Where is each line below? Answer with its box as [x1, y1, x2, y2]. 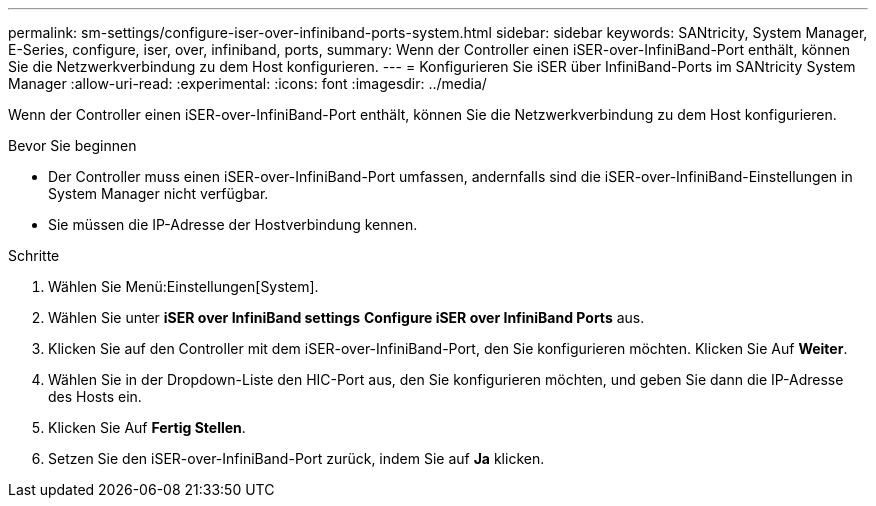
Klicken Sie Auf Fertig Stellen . [48, 419, 246, 436]
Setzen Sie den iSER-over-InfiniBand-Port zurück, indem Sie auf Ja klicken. [48, 450, 545, 467]
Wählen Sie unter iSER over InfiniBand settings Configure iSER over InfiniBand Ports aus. [48, 309, 645, 326]
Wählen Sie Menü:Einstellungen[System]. [48, 278, 319, 295]
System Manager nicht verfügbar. [48, 185, 269, 202]
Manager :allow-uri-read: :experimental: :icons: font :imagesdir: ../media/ [8, 75, 487, 92]
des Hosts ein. [48, 388, 142, 405]
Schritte [8, 247, 60, 264]
